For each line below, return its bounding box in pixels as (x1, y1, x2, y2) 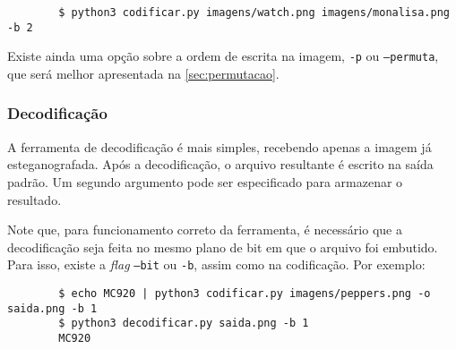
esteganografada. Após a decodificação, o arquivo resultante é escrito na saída (7, 155, 434, 174)
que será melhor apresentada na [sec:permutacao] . (7, 64, 280, 82)
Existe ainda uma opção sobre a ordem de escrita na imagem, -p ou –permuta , (7, 47, 439, 65)
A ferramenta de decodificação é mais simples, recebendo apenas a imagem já (7, 137, 432, 156)
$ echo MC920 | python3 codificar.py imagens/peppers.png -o (58, 287, 431, 300)
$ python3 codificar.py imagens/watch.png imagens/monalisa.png (58, 6, 450, 19)
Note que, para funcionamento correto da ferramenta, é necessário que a (7, 220, 402, 239)
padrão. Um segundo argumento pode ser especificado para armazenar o (7, 172, 403, 191)
